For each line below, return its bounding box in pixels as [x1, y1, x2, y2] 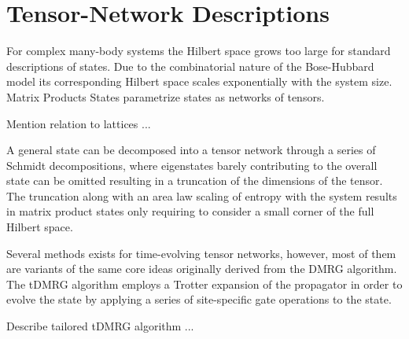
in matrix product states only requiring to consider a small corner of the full [6, 203, 374, 219]
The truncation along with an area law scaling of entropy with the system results [6, 187, 397, 204]
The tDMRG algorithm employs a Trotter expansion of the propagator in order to [6, 275, 403, 292]
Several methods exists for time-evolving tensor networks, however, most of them [6, 245, 396, 261]
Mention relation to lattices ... [6, 115, 151, 131]
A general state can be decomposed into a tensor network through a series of [6, 142, 376, 158]
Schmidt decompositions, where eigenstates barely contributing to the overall [6, 157, 378, 173]
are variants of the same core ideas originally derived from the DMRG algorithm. [6, 260, 397, 277]
